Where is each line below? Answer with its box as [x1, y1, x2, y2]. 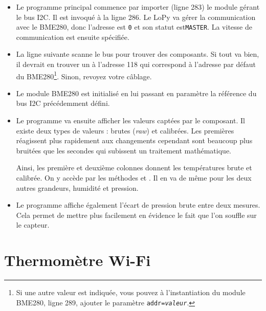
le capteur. [16, 219, 50, 230]
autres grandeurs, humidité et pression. [16, 182, 139, 193]
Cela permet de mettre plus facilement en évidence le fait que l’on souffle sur [16, 209, 257, 220]
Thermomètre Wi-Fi [4, 250, 151, 271]
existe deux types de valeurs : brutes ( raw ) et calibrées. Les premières [16, 125, 234, 136]
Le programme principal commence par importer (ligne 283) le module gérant [16, 2, 260, 12]
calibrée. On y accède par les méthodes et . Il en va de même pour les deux [16, 172, 252, 183]
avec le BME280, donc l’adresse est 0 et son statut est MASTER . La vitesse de [16, 21, 252, 32]
